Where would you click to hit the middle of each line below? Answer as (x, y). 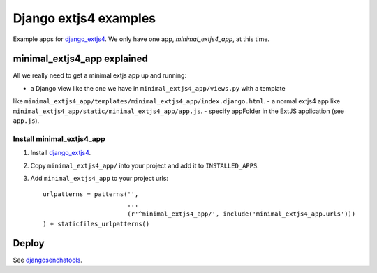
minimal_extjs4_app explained (80, 59)
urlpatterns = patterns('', (91, 194)
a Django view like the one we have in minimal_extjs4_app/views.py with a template (158, 88)
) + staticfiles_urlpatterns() (96, 224)
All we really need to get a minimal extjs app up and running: (100, 75)
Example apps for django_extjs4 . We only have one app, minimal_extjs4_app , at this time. (141, 39)
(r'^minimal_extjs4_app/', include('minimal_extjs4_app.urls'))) (241, 214)
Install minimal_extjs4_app (59, 138)
